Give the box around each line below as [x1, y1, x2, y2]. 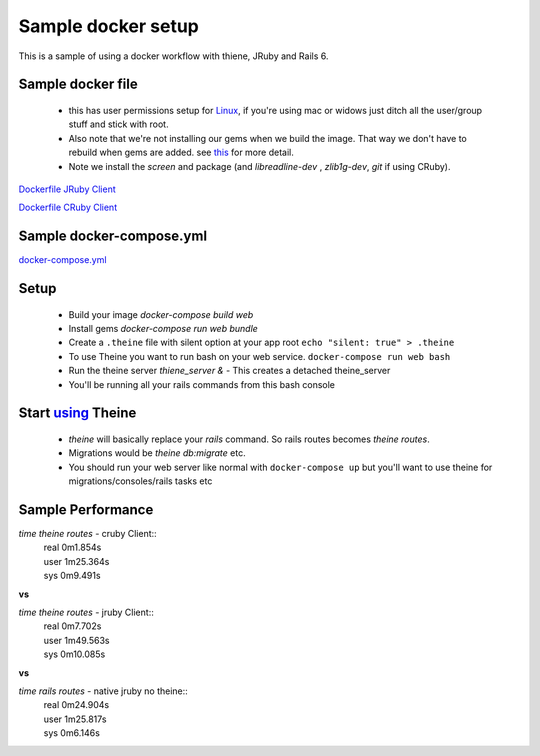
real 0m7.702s [43, 620, 102, 632]
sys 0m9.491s [43, 570, 101, 582]
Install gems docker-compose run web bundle [68, 323, 259, 334]
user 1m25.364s [43, 555, 110, 567]
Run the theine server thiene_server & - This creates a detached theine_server [68, 365, 391, 377]
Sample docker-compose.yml [18, 228, 208, 245]
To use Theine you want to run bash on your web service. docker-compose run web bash [68, 350, 451, 362]
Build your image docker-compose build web [68, 308, 254, 320]
